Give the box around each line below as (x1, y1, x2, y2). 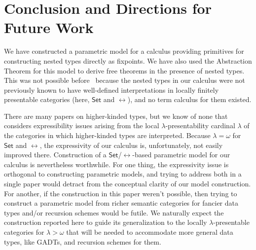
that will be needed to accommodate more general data (66, 227, 233, 237)
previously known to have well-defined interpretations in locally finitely (4, 84, 219, 95)
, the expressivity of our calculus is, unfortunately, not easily (39, 140, 223, 150)
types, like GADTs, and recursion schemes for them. (4, 236, 161, 247)
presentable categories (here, (4, 94, 90, 105)
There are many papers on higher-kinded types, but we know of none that (4, 110, 228, 121)
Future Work (4, 17, 94, 37)
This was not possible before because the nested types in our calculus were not (4, 75, 245, 85)
